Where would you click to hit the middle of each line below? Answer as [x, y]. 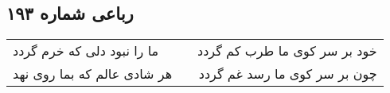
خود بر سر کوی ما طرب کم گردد [287, 51]
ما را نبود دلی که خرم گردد [86, 51]
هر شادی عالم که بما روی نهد [93, 74]
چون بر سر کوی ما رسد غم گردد [288, 74]
